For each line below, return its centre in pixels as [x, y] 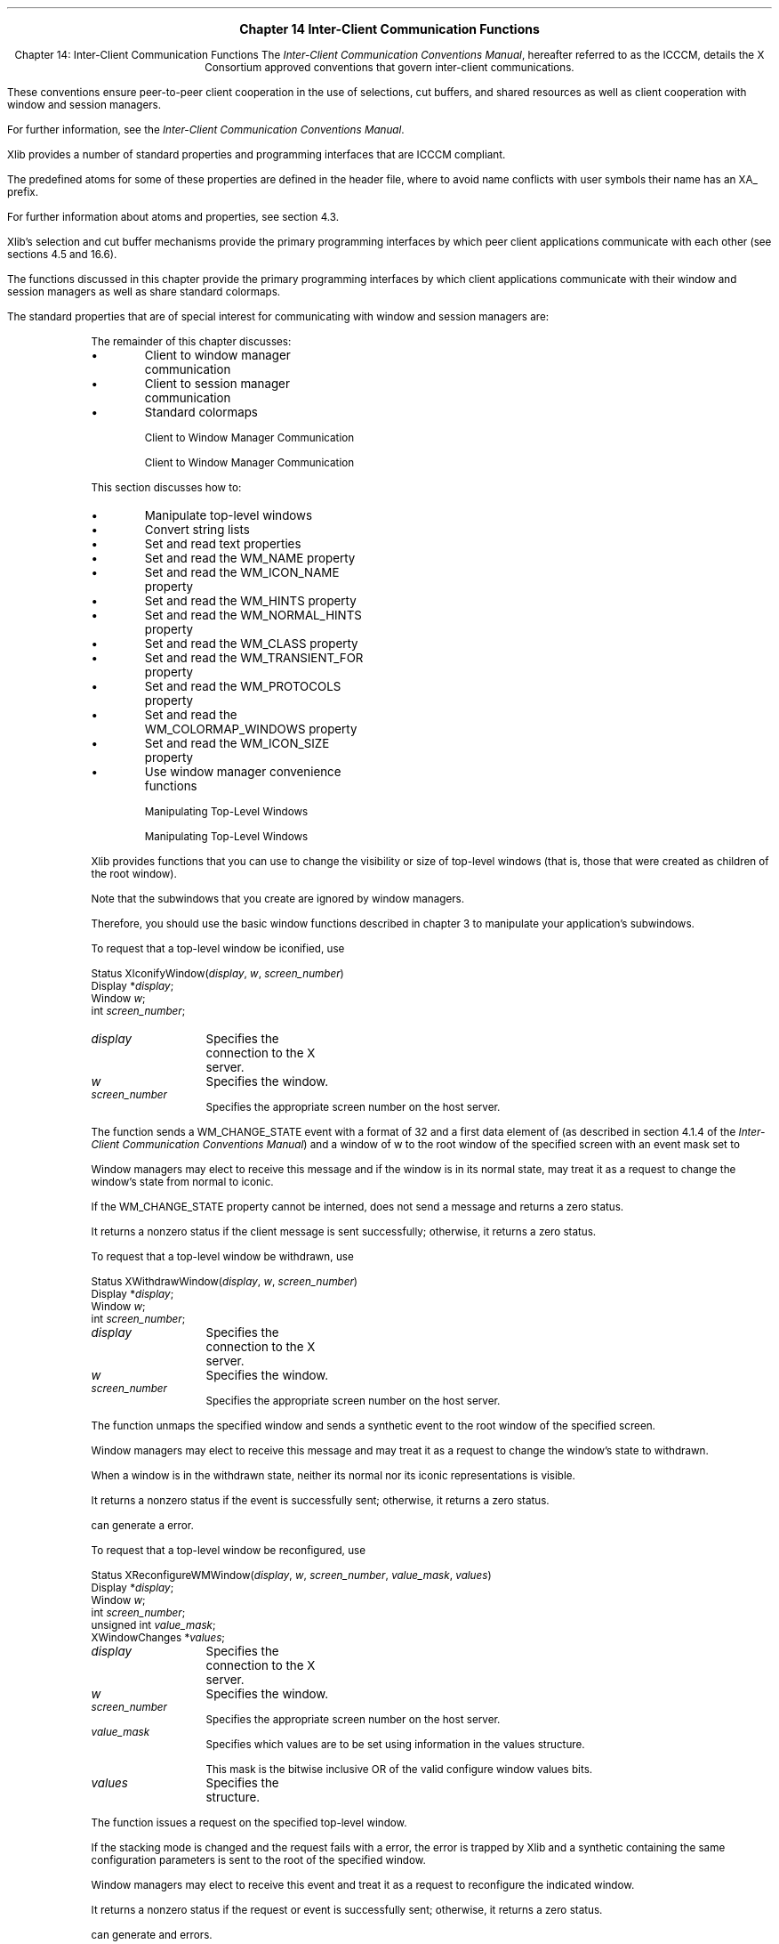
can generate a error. [142, 1526]
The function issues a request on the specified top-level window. [249, 1823]
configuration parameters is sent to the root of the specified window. [258, 1860]
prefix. [23, 192]
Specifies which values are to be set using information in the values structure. [395, 1745]
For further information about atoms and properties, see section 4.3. [173, 217]
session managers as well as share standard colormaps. [144, 292]
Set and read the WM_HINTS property [250, 601]
